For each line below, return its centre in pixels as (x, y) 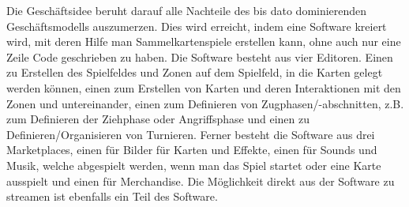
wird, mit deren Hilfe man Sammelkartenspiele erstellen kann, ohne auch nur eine (204, 41)
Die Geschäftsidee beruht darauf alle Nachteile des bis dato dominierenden (187, 10)
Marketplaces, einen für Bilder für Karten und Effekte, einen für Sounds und (192, 150)
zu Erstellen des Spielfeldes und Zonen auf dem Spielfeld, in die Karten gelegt (195, 72)
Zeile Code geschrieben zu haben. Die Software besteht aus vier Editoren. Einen (200, 56)
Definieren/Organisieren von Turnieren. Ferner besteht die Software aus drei (191, 134)
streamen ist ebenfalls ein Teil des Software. (112, 196)
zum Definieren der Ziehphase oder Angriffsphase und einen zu (158, 119)
